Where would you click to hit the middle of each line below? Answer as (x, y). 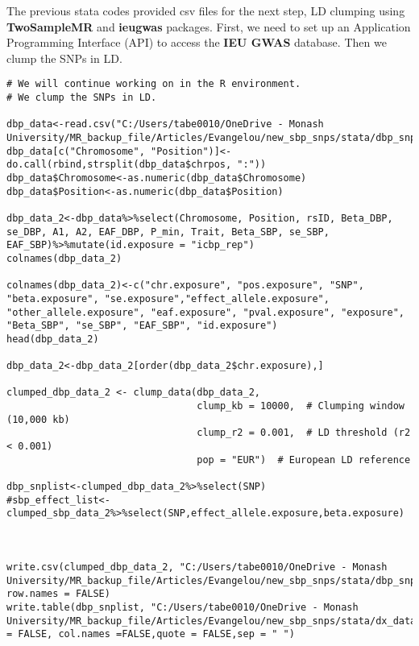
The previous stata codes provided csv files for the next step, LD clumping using (206, 10)
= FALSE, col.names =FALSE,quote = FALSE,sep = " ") (151, 634)
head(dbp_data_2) (53, 339)
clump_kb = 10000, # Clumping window (301, 406)
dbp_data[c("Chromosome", (76, 151)
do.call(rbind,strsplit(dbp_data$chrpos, (119, 165)
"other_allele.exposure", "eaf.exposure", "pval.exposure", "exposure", (205, 312)
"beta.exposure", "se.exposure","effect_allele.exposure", (168, 298)
